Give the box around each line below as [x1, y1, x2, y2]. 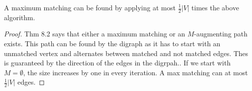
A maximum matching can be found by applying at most [4, 2, 176, 12]
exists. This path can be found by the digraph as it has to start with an [4, 38, 220, 49]
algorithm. [4, 12, 35, 22]
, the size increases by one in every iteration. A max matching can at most [23, 67, 248, 77]
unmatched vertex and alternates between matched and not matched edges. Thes [4, 48, 249, 58]
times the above [191, 2, 239, 12]
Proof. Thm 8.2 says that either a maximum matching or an [4, 29, 186, 39]
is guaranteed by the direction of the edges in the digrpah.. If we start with [4, 58, 231, 68]
